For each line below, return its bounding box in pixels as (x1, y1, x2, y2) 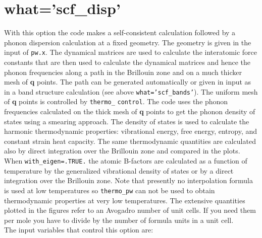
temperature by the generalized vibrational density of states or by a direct (4, 165, 234, 176)
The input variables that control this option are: (4, 224, 153, 235)
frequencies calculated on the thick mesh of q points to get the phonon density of (4, 106, 255, 117)
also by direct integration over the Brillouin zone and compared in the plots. (4, 145, 240, 156)
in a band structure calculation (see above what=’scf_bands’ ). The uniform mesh (4, 86, 258, 97)
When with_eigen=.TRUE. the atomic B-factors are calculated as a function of (4, 155, 247, 166)
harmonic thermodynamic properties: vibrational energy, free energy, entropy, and (4, 126, 257, 136)
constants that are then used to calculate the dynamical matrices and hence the (4, 56, 251, 67)
